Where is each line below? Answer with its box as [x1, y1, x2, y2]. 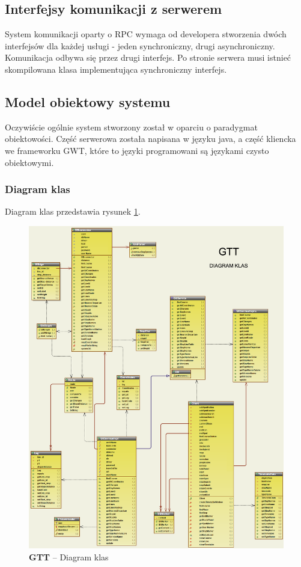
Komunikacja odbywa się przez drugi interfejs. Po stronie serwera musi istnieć [5, 51, 291, 64]
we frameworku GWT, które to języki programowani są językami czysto [5, 144, 269, 156]
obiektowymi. [5, 156, 54, 168]
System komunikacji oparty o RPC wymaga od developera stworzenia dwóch [5, 28, 287, 40]
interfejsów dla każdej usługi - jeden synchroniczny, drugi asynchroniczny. [5, 39, 275, 52]
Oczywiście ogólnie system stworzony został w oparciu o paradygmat [5, 120, 258, 133]
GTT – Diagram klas [29, 550, 109, 563]
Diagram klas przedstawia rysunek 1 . [5, 205, 141, 218]
